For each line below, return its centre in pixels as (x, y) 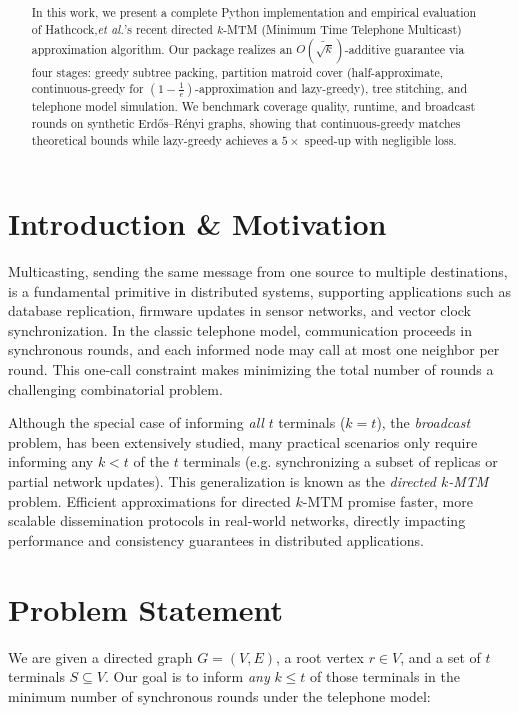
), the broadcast (423, 422)
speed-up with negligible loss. (380, 139)
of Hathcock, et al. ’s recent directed (122, 28)
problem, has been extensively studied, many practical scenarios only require (243, 441)
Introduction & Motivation (197, 223)
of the (151, 461)
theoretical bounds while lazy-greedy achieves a (154, 139)
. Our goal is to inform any (187, 676)
